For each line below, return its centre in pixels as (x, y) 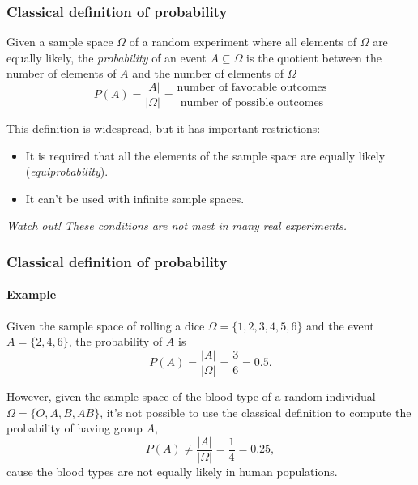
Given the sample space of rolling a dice (106, 325)
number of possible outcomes (252, 103)
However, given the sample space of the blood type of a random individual (191, 396)
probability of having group (75, 428)
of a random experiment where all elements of (243, 42)
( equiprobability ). (67, 171)
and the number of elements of (208, 73)
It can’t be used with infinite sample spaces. (135, 198)
